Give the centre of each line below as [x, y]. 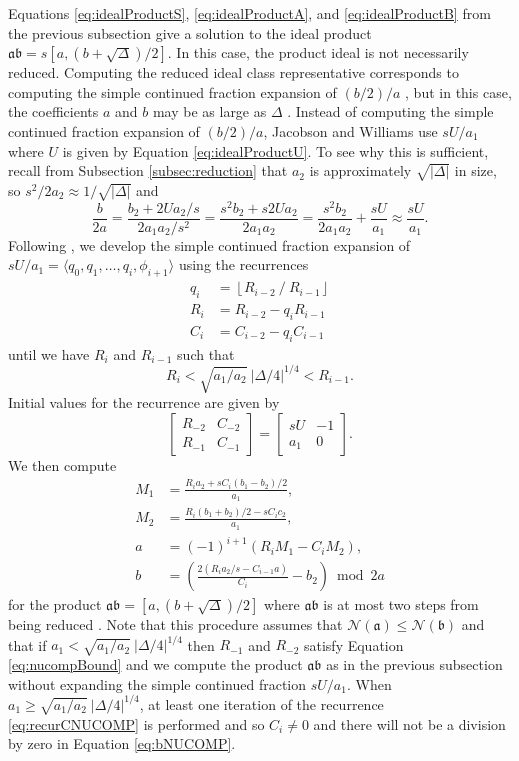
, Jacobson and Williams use [350, 130]
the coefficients [53, 111]
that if [27, 644]
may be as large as [209, 111]
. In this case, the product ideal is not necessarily [318, 52]
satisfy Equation [353, 644]
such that [206, 353]
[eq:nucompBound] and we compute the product [155, 664]
